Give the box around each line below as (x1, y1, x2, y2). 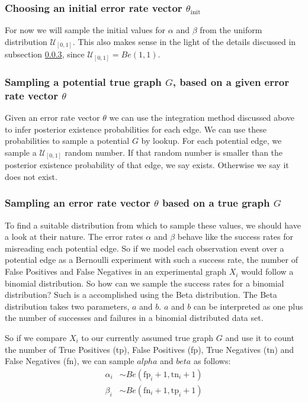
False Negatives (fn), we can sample (5, 355, 134, 367)
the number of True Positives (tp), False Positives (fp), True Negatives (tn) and (5, 343, 294, 355)
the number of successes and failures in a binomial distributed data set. (5, 311, 264, 324)
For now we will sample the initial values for (5, 24, 166, 36)
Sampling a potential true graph (5, 74, 162, 89)
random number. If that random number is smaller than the (65, 146, 283, 158)
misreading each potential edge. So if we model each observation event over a (5, 242, 284, 254)
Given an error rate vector (5, 111, 100, 123)
